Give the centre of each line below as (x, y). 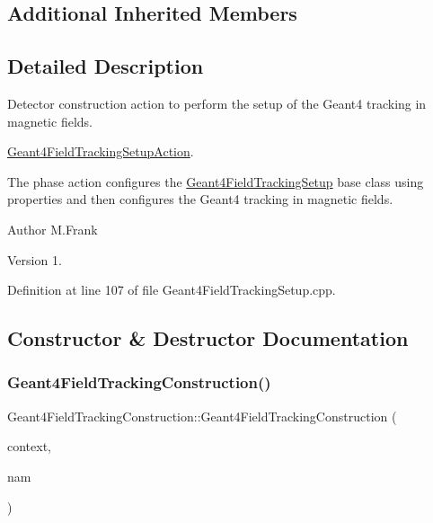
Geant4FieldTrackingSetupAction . (101, 151)
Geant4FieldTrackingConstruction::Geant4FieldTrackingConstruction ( (202, 416)
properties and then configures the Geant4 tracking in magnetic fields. (200, 199)
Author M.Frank (53, 229)
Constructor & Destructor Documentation (208, 338)
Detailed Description (106, 66)
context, (29, 446)
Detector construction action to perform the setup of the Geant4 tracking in (217, 103)
